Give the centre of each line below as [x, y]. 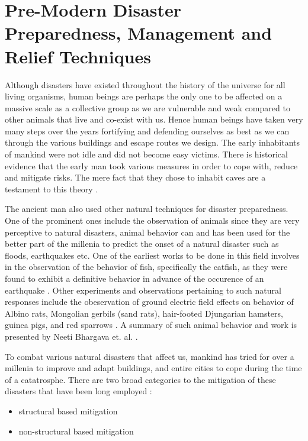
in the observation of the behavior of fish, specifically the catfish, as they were [146, 267]
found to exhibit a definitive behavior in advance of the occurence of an [134, 278]
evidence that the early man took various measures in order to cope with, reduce [151, 165]
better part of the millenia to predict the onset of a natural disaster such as [142, 244]
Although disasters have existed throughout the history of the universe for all [145, 84]
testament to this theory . [52, 189]
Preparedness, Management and [139, 33]
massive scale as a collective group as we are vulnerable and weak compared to [147, 107]
